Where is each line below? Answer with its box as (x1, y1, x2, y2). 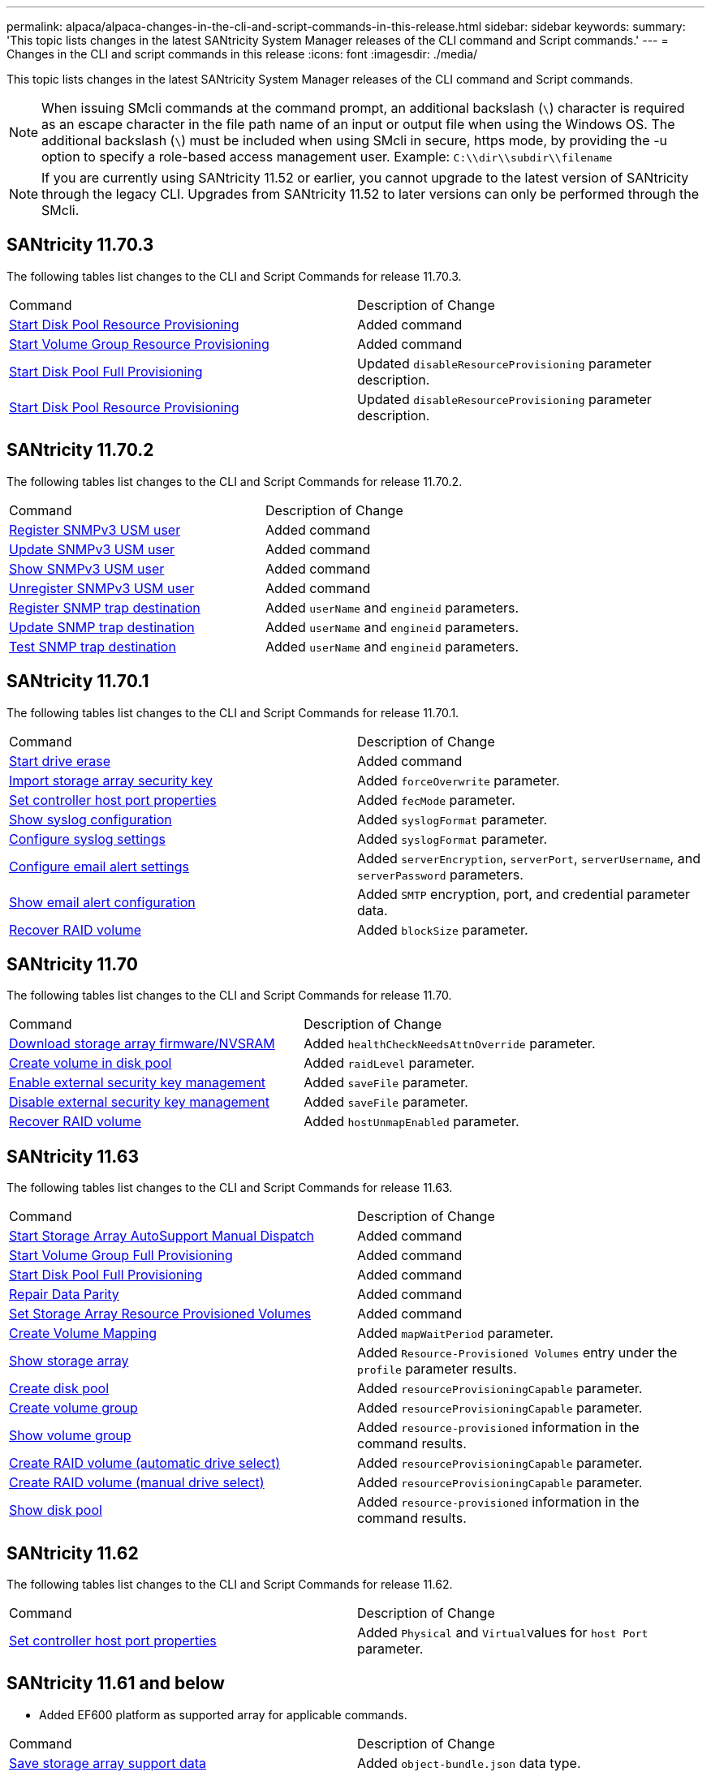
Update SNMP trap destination (9, 618, 195, 635)
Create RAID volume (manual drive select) (9, 1474, 265, 1491)
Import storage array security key (9, 772, 213, 789)
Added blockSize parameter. (357, 921, 528, 938)
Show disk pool (9, 1502, 102, 1519)
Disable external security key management (9, 1094, 269, 1111)
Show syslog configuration (9, 811, 172, 828)
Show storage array (9, 1353, 129, 1370)
